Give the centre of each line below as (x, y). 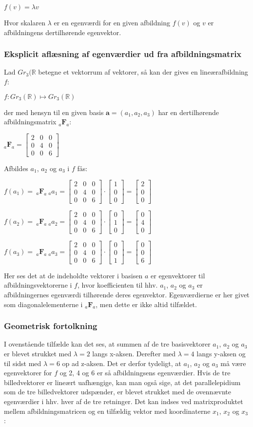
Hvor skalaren (25, 22)
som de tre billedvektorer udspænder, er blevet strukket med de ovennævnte (117, 392)
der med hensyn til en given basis (54, 112)
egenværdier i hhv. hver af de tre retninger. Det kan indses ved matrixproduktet (124, 401)
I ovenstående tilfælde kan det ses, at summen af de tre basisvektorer (107, 344)
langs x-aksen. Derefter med (134, 353)
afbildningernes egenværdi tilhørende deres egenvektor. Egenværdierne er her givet (127, 294)
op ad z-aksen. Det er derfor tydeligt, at (122, 363)
